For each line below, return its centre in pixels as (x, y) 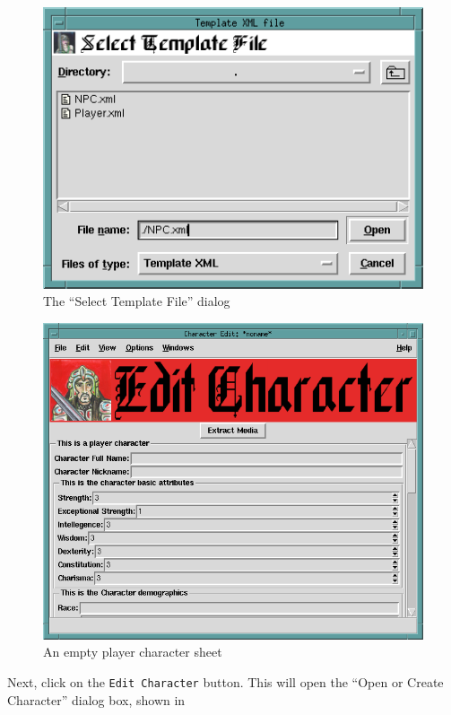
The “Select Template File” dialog (137, 301)
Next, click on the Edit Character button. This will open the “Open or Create (225, 681)
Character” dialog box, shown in (96, 699)
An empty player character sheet (133, 652)
